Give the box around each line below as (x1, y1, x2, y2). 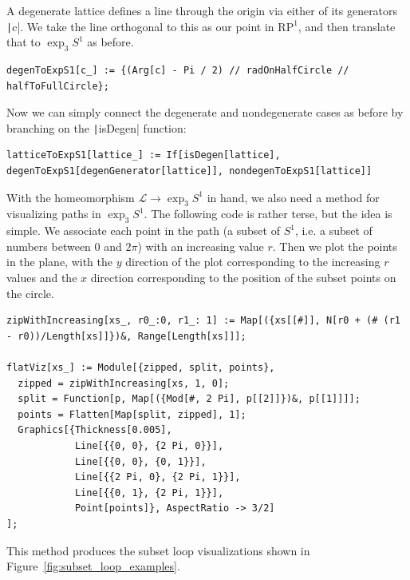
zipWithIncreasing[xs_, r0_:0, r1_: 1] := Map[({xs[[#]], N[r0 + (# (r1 (6, 315, 400, 327)
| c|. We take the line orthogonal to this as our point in (6, 18, 274, 34)
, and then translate (298, 18, 396, 34)
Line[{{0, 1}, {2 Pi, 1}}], (74, 487, 224, 499)
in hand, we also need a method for (207, 189, 380, 205)
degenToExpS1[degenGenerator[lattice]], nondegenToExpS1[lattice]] (6, 165, 373, 177)
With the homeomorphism (6, 189, 135, 205)
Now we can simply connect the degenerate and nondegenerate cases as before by (6, 104, 404, 121)
